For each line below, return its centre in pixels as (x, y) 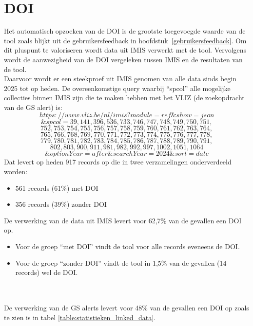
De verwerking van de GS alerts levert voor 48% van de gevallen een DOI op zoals (126, 308)
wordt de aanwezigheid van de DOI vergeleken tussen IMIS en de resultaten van (123, 59)
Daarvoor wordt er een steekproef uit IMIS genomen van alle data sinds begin (120, 79)
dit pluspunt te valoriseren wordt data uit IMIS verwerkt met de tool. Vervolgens (125, 50)
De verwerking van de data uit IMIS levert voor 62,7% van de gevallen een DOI (123, 220)
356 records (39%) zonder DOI (61, 204)
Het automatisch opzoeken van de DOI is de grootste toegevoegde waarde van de (125, 31)
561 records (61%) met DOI (57, 188)
